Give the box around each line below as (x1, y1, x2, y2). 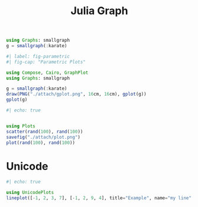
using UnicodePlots (6, 190, 54, 196)
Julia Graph (70, 4, 128, 18)
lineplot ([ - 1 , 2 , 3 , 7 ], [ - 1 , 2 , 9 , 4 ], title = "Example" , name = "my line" (6, 195, 192, 201)
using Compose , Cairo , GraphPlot (6, 70, 89, 75)
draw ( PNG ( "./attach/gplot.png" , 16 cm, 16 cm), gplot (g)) (6, 91, 147, 97)
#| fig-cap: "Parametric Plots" (6, 59, 86, 65)
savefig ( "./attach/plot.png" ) (6, 134, 81, 140)
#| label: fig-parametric (6, 53, 70, 60)
